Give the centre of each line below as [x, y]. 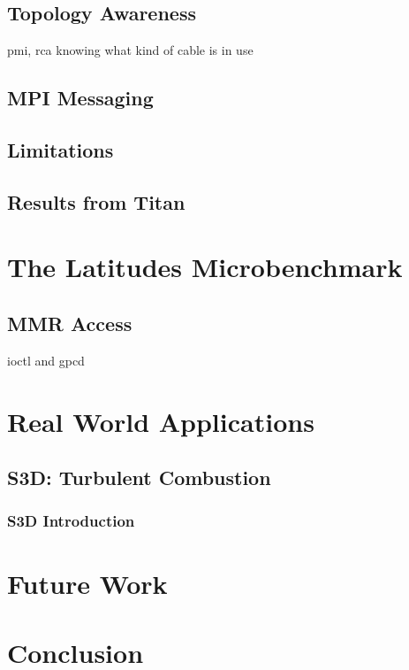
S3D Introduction [71, 521]
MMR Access [70, 323]
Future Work [87, 583]
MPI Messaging [80, 98]
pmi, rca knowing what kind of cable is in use [130, 50]
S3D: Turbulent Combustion [139, 477]
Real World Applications [161, 421]
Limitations [61, 149]
